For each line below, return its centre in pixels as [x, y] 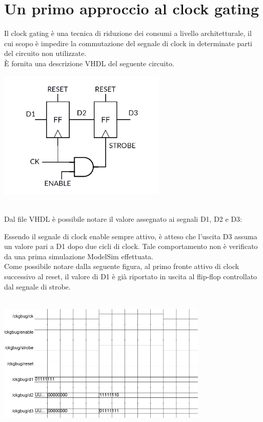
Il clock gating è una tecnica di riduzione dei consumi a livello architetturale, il [128, 33]
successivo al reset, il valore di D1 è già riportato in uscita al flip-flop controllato [131, 276]
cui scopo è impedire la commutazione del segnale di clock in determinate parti [128, 43]
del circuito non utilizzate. [45, 53]
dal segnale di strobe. [37, 286]
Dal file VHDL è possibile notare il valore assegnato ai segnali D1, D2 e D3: [123, 218]
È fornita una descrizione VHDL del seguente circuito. [89, 63]
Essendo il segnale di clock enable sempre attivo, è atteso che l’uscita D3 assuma [131, 236]
